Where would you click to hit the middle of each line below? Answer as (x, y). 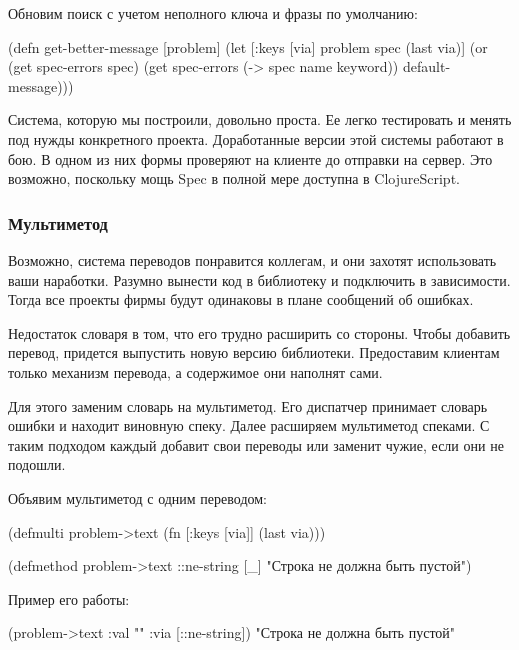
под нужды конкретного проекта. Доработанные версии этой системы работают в (256, 138)
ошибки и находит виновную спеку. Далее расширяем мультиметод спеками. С (249, 425)
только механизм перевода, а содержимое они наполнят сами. (195, 371)
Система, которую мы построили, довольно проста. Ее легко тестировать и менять (260, 119)
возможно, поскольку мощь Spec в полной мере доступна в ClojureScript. (234, 178)
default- (426, 66)
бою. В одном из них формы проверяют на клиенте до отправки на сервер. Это (250, 158)
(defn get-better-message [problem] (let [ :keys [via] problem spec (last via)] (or (248, 46)
